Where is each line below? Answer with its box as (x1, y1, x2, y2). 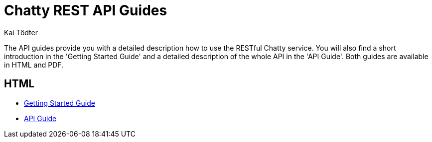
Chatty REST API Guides (4, 2, 167, 19)
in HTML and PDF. (4, 60, 64, 69)
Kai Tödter (4, 28, 38, 37)
